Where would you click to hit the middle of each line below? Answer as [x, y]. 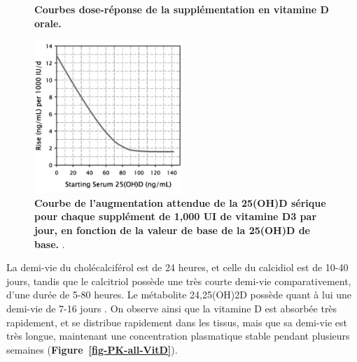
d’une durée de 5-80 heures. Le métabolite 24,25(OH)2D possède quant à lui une [179, 295]
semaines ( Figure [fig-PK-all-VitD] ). [92, 349]
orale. [48, 23]
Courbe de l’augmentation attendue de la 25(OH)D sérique [180, 202]
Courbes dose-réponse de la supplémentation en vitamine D [182, 9]
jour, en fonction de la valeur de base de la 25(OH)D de [173, 230]
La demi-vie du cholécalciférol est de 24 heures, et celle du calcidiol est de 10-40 [177, 267]
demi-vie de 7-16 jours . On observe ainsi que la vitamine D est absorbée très [172, 308]
